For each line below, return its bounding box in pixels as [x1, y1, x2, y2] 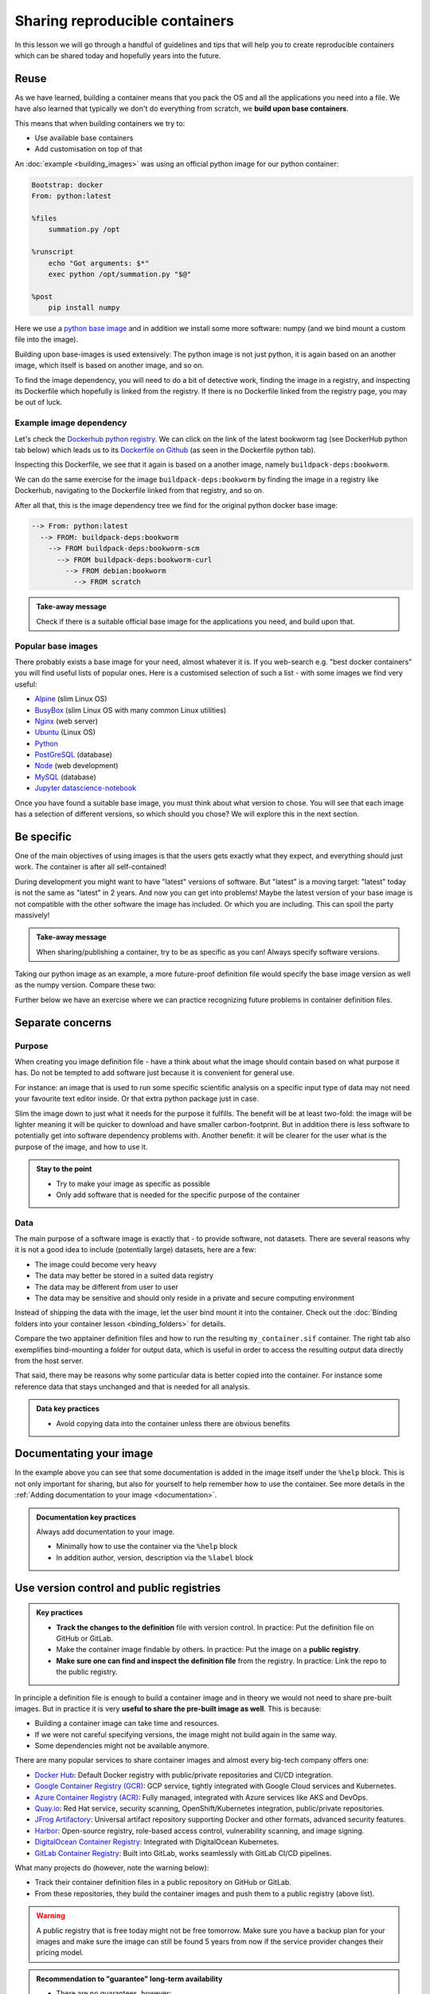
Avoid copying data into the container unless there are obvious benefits [56, 1418, 291, 1428]
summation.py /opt [48, 225, 120, 234]
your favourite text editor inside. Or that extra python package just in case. [14, 1094, 259, 1104]
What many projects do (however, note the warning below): [14, 1862, 209, 1872]
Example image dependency [14, 417, 127, 428]
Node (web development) [34, 761, 119, 770]
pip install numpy [48, 303, 120, 313]
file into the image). [14, 335, 79, 345]
